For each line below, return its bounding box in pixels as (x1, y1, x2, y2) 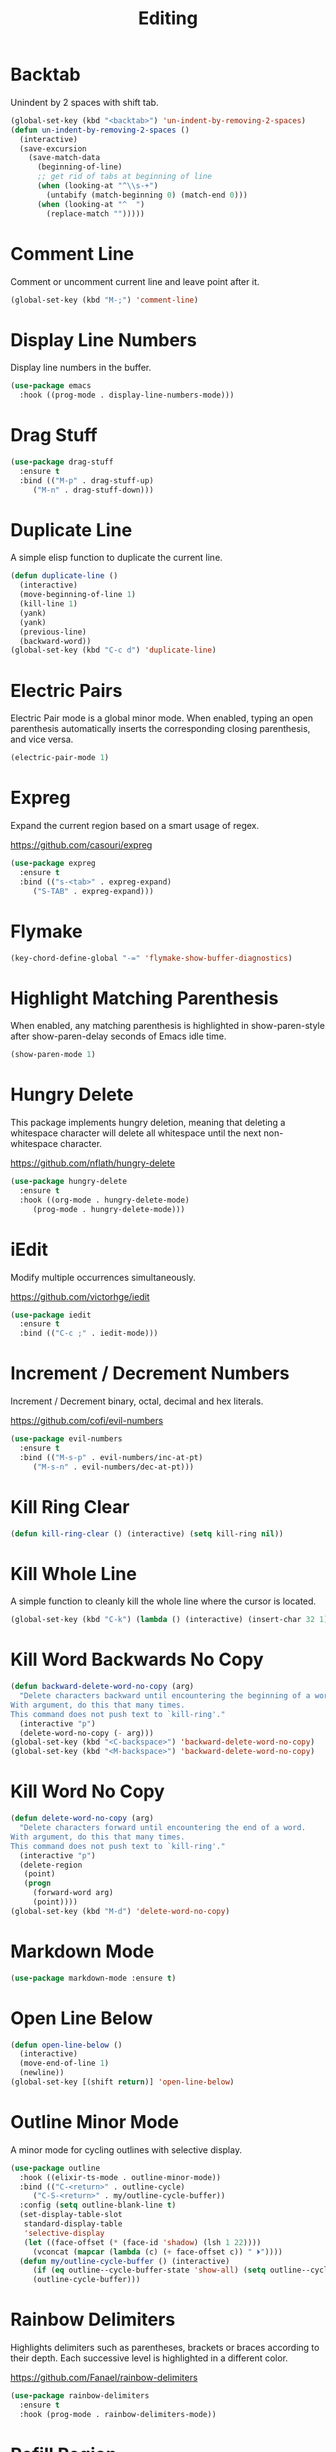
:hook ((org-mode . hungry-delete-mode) (19, 1195, 190, 1205)
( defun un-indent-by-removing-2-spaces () (10, 125, 190, 135)
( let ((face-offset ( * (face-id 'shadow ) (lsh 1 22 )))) (23, 2237, 262, 2247)
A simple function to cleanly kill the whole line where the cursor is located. (10, 1595, 317, 1607)
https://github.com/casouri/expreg (10, 839, 153, 851)
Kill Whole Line (10, 1562, 137, 1585)
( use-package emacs (10, 381, 92, 391)
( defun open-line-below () (10, 2040, 123, 2050)
